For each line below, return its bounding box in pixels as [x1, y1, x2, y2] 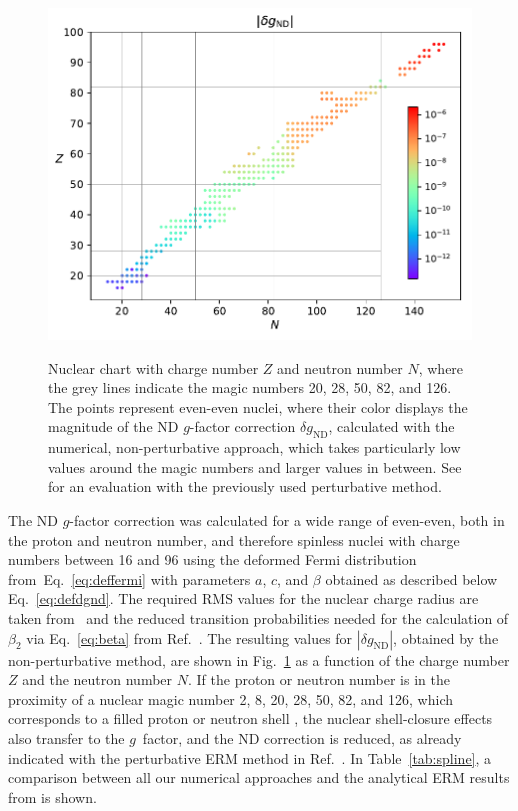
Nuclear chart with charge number [48, 357, 259, 378]
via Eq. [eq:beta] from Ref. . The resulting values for [26, 627, 353, 648]
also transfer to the [8, 727, 125, 748]
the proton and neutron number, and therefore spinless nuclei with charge [8, 529, 460, 550]
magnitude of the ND [48, 416, 179, 437]
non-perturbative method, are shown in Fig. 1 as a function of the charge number [8, 649, 510, 670]
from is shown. [8, 786, 97, 807]
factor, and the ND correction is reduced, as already [142, 727, 462, 748]
